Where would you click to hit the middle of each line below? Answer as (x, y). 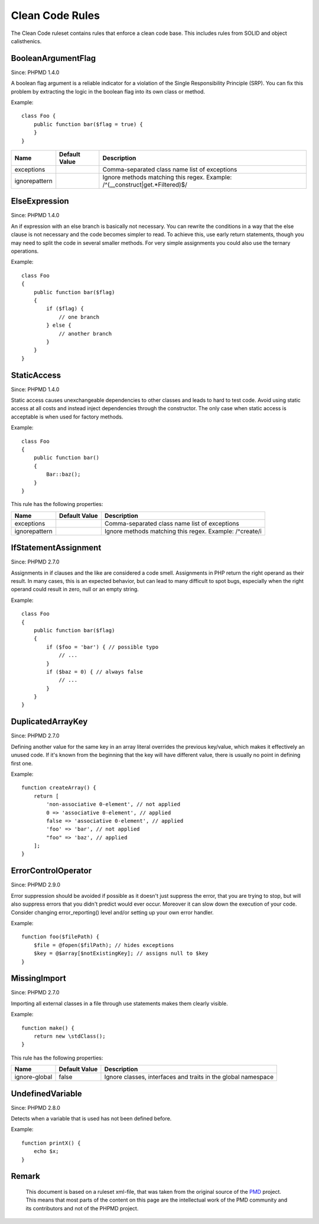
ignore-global (33, 1077)
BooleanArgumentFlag (53, 58)
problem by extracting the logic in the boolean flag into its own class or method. (108, 91)
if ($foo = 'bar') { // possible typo (102, 647)
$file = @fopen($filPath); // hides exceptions (104, 945)
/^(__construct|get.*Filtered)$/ (145, 185)
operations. (25, 251)
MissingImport (38, 979)
